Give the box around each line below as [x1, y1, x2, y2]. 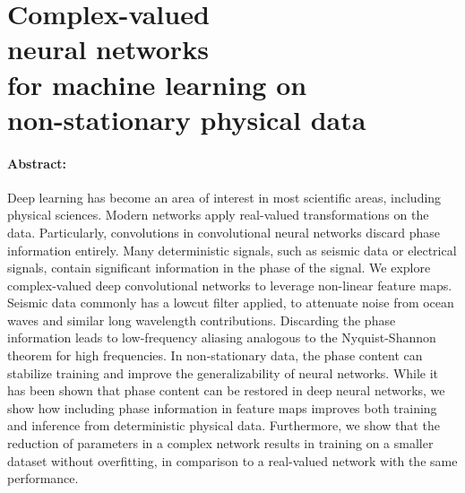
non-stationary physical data [7, 100, 366, 137]
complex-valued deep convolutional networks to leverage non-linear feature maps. [7, 275, 452, 294]
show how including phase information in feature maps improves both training [7, 398, 437, 417]
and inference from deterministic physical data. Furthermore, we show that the [7, 416, 440, 435]
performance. [7, 469, 79, 488]
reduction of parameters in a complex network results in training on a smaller [7, 434, 434, 453]
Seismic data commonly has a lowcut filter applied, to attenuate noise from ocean [7, 293, 454, 312]
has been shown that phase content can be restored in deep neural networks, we [7, 381, 445, 400]
